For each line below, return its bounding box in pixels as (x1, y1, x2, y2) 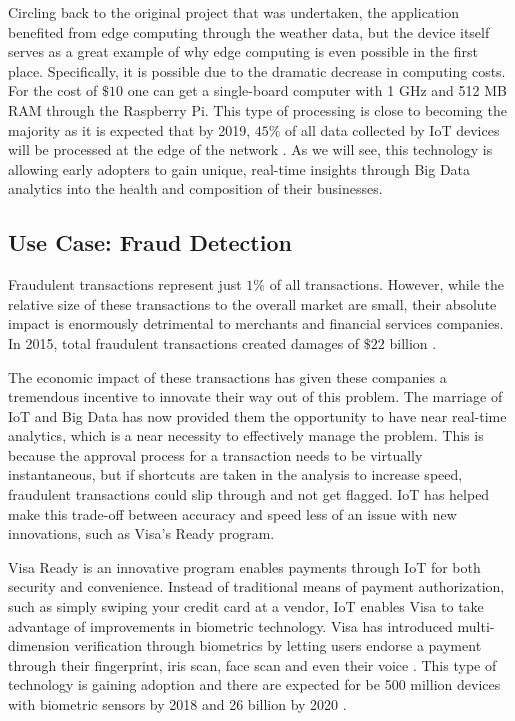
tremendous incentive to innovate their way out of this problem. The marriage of (8, 386, 503, 407)
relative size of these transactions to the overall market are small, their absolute (8, 293, 497, 314)
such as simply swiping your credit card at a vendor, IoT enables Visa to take (8, 596, 484, 617)
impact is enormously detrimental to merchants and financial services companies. (8, 313, 504, 334)
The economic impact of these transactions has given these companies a (8, 366, 447, 387)
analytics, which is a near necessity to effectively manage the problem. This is (8, 425, 484, 446)
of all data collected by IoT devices (285, 119, 500, 140)
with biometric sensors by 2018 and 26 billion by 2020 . (8, 694, 347, 715)
